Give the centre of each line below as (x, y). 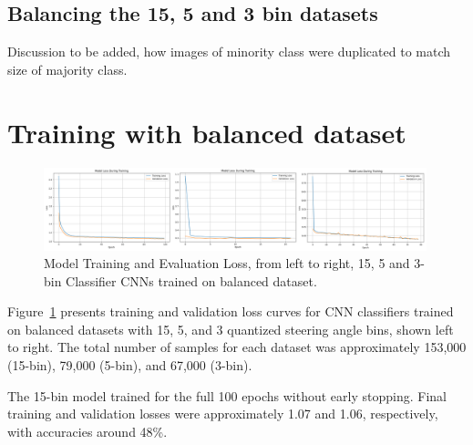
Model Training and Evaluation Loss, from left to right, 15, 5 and (227, 263)
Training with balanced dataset (207, 132)
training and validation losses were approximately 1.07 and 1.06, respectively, (223, 414)
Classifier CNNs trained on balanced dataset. (191, 280)
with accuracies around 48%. (87, 431)
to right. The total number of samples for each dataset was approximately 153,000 (237, 347)
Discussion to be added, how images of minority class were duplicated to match (229, 52)
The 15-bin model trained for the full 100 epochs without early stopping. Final (227, 395)
